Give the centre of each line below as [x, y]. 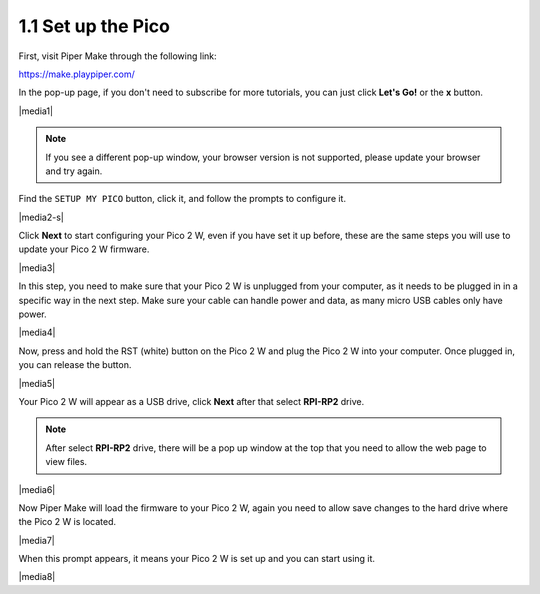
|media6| [37, 489]
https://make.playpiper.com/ [76, 74]
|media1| [36, 111]
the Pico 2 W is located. [67, 522]
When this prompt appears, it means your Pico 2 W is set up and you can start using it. [196, 559]
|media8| [37, 577]
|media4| [37, 332]
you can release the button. [75, 365]
